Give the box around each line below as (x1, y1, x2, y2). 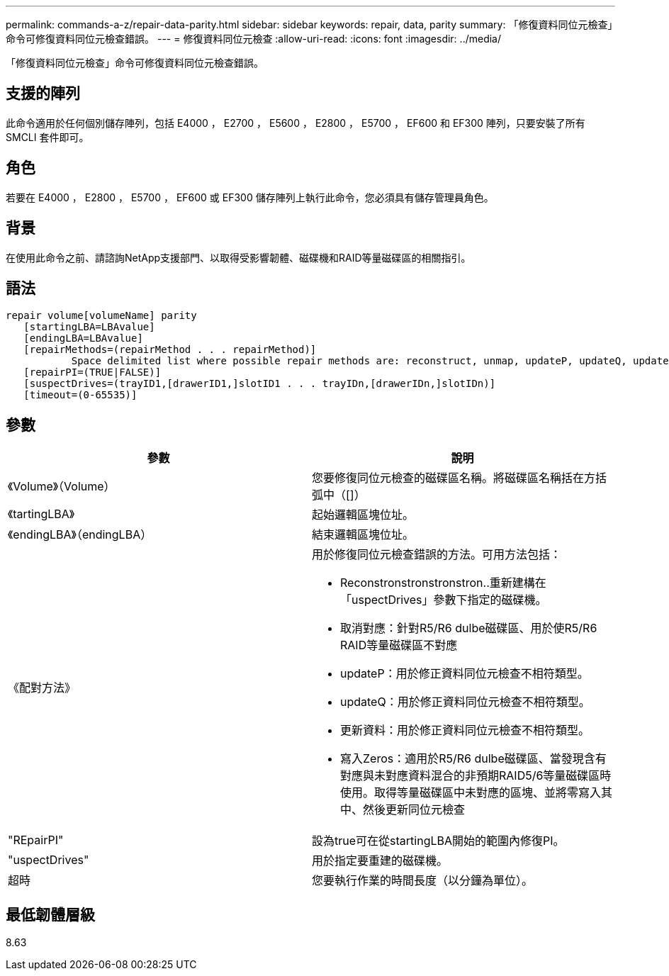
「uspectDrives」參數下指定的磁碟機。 (340, 593, 547, 607)
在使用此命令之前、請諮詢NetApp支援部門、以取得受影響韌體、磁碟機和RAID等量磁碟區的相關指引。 (6, 251, 471, 264)
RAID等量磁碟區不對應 (340, 638, 458, 653)
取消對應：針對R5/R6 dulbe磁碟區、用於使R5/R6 (340, 621, 597, 636)
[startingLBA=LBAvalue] (23, 321, 155, 333)
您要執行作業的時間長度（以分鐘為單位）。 (312, 873, 534, 888)
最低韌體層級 (6, 905, 95, 924)
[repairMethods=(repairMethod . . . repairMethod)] (23, 344, 317, 356)
